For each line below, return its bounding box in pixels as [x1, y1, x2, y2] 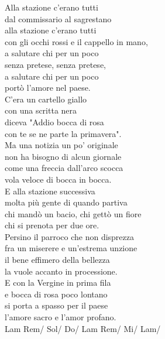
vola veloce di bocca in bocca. [5, 173, 112, 185]
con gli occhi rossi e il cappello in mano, [5, 35, 148, 47]
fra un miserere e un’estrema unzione [5, 242, 137, 254]
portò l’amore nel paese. [5, 81, 91, 94]
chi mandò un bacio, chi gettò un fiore [5, 207, 142, 220]
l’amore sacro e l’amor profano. [5, 311, 116, 323]
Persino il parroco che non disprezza [5, 230, 135, 242]
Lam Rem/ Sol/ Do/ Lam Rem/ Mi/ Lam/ [5, 322, 161, 334]
